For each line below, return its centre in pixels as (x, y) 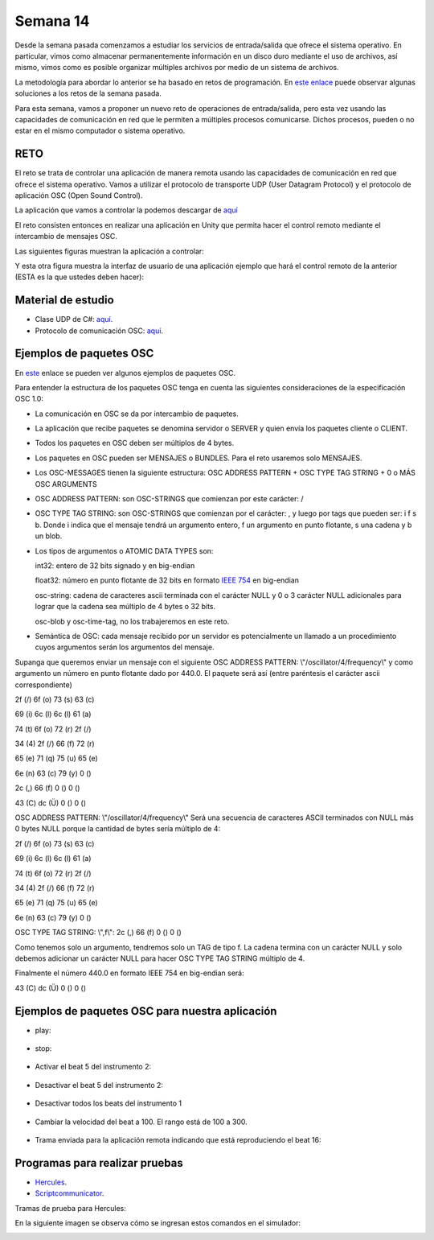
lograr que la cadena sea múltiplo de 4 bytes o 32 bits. (125, 607)
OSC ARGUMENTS (66, 484)
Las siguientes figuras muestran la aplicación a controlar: (109, 251)
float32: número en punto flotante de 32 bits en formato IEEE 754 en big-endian (167, 580)
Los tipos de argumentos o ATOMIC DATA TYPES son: (124, 550)
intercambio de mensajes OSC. (66, 237)
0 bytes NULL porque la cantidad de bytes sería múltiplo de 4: (118, 829)
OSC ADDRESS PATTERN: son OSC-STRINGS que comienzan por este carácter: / (169, 499)
